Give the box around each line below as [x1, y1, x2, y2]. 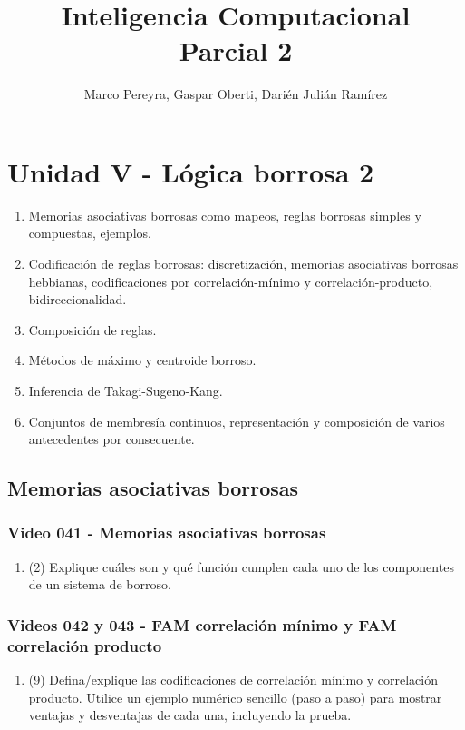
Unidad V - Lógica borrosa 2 [7, 153, 374, 190]
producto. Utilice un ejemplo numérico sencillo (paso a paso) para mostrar [28, 687, 442, 706]
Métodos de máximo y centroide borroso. [28, 350, 257, 370]
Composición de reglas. [28, 320, 157, 339]
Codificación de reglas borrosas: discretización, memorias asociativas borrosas [28, 254, 459, 273]
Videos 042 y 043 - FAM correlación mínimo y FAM [7, 613, 397, 636]
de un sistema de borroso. [28, 575, 171, 594]
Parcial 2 [179, 32, 293, 69]
